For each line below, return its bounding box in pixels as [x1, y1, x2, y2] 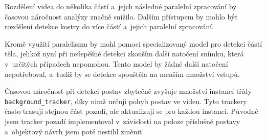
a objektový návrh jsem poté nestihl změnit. [5, 126, 144, 136]
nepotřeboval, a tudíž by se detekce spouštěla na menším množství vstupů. [5, 68, 240, 79]
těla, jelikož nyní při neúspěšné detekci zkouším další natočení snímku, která [5, 48, 244, 59]
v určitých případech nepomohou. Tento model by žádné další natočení [5, 58, 228, 69]
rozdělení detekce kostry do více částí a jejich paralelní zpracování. [5, 21, 214, 32]
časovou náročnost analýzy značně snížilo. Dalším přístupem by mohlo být [5, 11, 238, 22]
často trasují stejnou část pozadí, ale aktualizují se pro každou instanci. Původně [5, 106, 258, 116]
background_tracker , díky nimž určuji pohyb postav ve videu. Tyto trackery [5, 95, 247, 106]
